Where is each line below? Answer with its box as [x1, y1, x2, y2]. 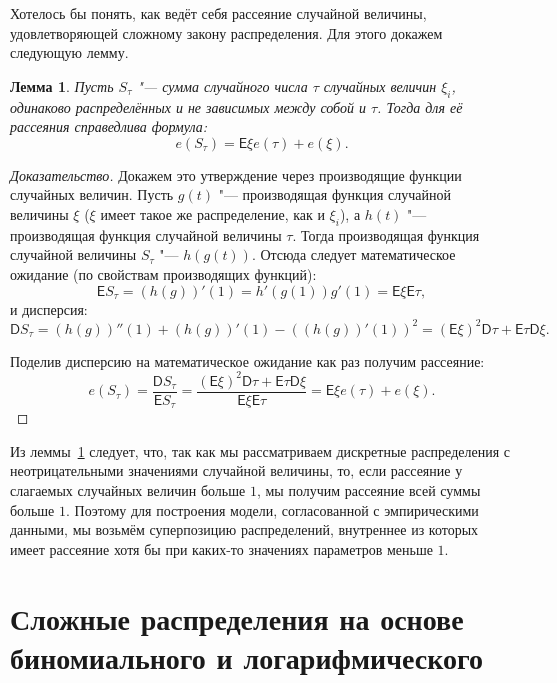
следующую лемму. [10, 42, 129, 63]
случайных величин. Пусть [10, 184, 174, 205]
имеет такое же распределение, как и [100, 203, 325, 224]
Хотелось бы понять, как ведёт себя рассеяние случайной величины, [10, 3, 427, 23]
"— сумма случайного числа [137, 75, 308, 96]
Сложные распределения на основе [10, 597, 464, 638]
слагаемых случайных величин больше [10, 480, 246, 501]
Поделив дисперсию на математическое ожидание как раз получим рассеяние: [10, 350, 485, 371]
